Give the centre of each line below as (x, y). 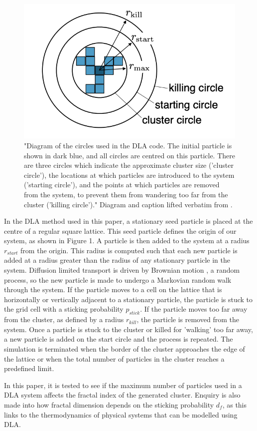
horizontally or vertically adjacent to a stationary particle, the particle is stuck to (128, 299)
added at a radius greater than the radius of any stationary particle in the (117, 260)
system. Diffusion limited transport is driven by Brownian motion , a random (122, 270)
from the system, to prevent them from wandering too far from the (126, 194)
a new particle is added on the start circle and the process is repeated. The (119, 339)
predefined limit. (29, 368)
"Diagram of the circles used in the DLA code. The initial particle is (128, 145)
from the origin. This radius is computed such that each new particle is (129, 250)
